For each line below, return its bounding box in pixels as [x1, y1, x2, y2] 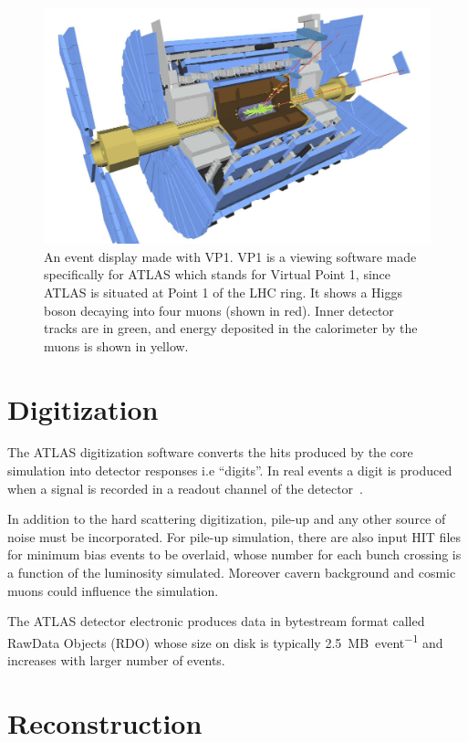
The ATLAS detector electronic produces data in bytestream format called [7, 611, 425, 631]
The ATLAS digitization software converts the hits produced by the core [7, 443, 413, 462]
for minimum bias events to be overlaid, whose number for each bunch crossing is [7, 545, 462, 564]
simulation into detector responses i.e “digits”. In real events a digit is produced [7, 461, 452, 480]
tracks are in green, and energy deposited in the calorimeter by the [44, 319, 418, 338]
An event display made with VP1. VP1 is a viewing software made [44, 246, 417, 266]
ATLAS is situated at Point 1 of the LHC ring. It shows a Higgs [44, 282, 402, 301]
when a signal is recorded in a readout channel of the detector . [7, 478, 363, 497]
